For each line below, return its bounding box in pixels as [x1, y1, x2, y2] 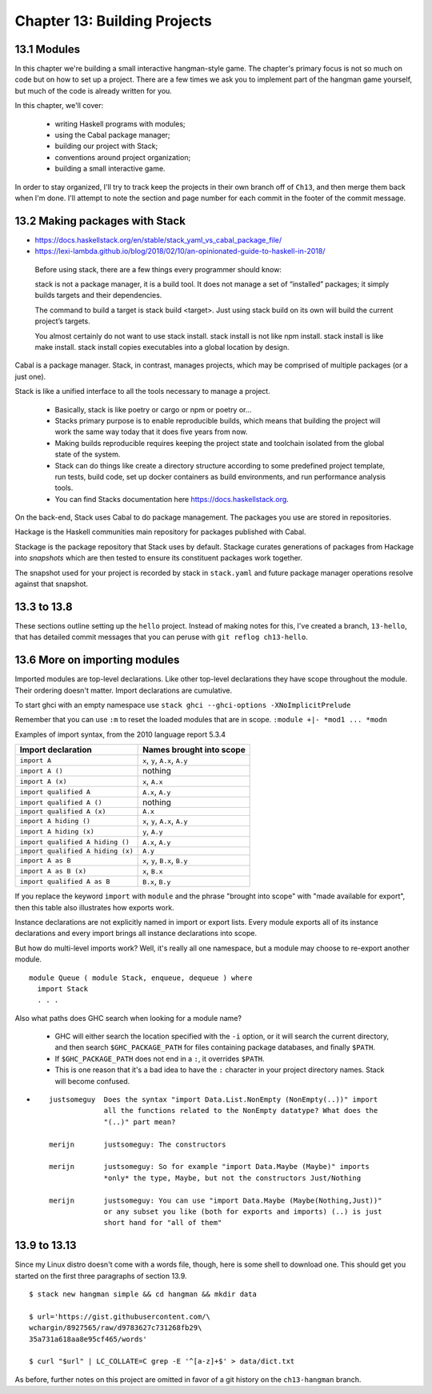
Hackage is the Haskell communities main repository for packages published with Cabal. [14, 527, 307, 536]
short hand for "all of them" [103, 1218, 222, 1227]
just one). [14, 372, 46, 381]
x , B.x [142, 866, 163, 877]
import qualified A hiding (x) [19, 847, 134, 856]
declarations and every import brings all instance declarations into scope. [14, 929, 258, 938]
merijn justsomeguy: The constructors [49, 1139, 227, 1149]
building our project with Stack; [54, 141, 158, 151]
